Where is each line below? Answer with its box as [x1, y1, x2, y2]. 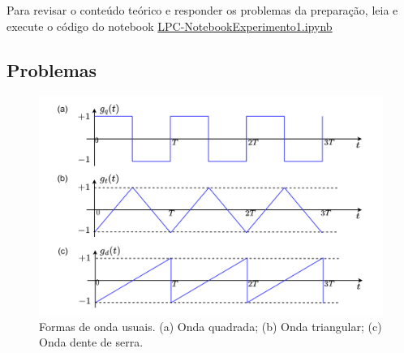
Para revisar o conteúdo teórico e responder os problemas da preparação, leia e [6, 2, 398, 18]
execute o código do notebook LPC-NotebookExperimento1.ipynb [6, 17, 333, 34]
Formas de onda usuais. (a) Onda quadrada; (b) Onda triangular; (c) [39, 317, 382, 334]
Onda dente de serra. [39, 334, 144, 351]
